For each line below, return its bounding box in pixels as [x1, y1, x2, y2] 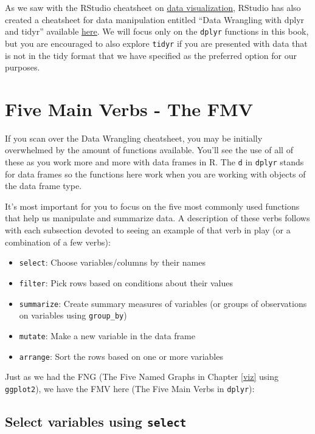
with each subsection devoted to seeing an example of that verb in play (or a [5, 224, 291, 236]
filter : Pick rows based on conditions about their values [19, 276, 233, 289]
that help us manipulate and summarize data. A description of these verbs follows [5, 212, 310, 224]
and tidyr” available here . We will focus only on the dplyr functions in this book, [5, 25, 309, 38]
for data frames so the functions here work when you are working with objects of [5, 167, 306, 180]
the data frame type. [5, 179, 82, 192]
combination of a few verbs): [5, 235, 111, 248]
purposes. [5, 61, 40, 74]
